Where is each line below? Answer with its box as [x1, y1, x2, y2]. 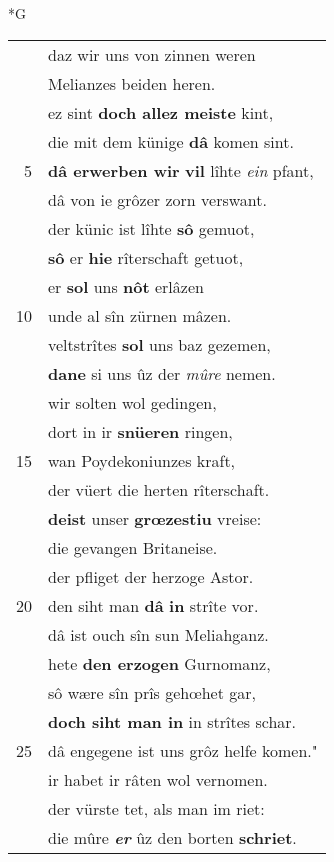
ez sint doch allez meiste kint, [48, 100, 274, 124]
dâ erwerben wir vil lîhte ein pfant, [48, 158, 314, 182]
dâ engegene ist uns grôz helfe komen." [48, 738, 318, 762]
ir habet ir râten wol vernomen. [48, 767, 268, 791]
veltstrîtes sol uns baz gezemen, [48, 332, 271, 356]
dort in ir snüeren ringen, [48, 419, 233, 443]
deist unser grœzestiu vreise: [48, 506, 262, 530]
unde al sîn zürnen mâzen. [48, 303, 232, 327]
